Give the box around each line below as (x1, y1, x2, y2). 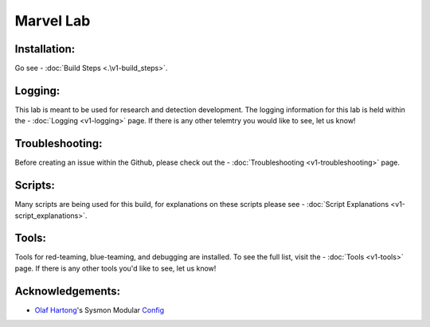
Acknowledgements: (14, 284, 121, 298)
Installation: (14, 42, 76, 56)
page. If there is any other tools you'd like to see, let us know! (14, 263, 217, 273)
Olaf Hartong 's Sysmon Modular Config (34, 305, 165, 314)
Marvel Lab (14, 12, 91, 29)
